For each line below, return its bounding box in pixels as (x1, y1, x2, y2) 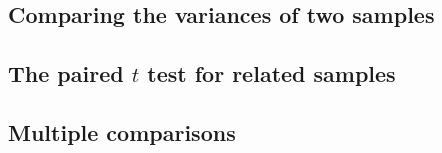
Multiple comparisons (8, 116, 236, 147)
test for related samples (147, 58, 396, 89)
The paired (8, 58, 124, 89)
